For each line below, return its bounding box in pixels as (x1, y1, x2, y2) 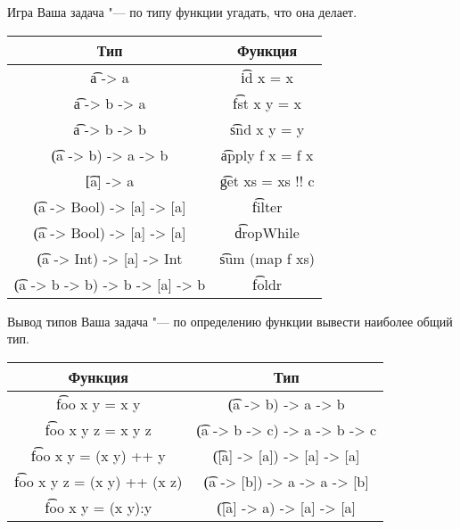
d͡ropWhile (234, 221, 300, 243)
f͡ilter (251, 195, 283, 217)
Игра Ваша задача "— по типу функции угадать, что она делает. (7, 3, 357, 21)
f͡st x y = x (233, 92, 302, 113)
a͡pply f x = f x (220, 144, 314, 165)
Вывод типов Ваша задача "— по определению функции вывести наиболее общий (7, 311, 453, 330)
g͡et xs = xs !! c (219, 169, 315, 191)
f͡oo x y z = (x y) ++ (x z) (14, 470, 183, 492)
